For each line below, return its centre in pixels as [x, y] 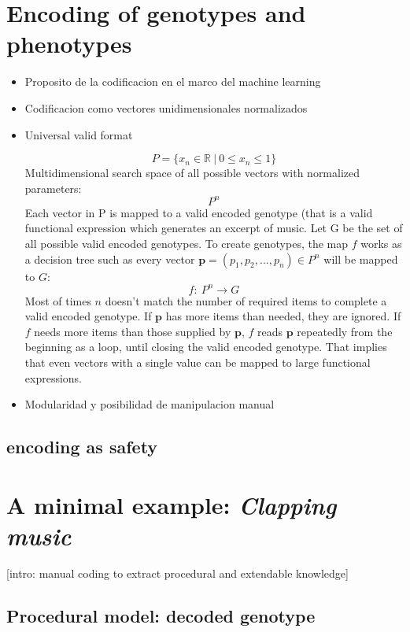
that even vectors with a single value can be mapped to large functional [198, 362]
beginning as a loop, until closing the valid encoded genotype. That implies [206, 347]
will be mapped [361, 259]
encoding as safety [82, 447]
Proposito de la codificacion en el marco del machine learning [173, 81]
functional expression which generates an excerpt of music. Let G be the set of [214, 228]
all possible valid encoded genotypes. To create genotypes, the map [187, 243]
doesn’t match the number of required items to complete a [246, 300]
